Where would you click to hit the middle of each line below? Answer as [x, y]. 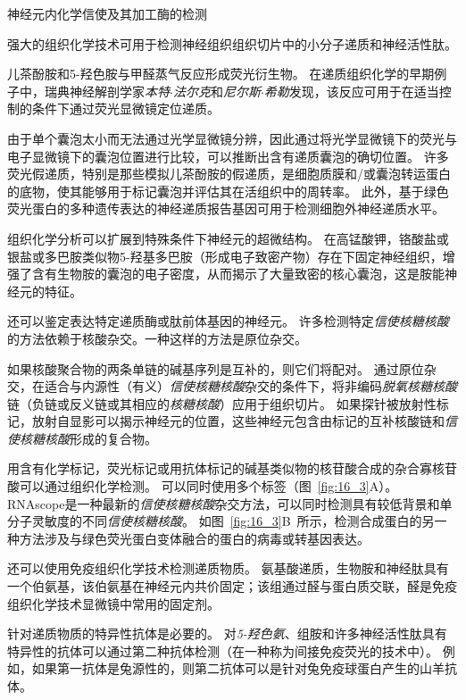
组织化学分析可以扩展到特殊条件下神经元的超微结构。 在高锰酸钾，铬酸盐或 [228, 238]
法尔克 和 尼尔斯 [216, 91]
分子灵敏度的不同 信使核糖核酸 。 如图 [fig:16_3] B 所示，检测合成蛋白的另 [221, 521]
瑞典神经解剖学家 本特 [107, 91]
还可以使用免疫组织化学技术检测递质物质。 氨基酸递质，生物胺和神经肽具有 [228, 568]
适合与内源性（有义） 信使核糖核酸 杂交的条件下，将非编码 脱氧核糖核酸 [250, 386]
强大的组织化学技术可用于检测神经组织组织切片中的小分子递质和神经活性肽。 [232, 43]
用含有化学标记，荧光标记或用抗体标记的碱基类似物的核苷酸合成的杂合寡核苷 [232, 468]
